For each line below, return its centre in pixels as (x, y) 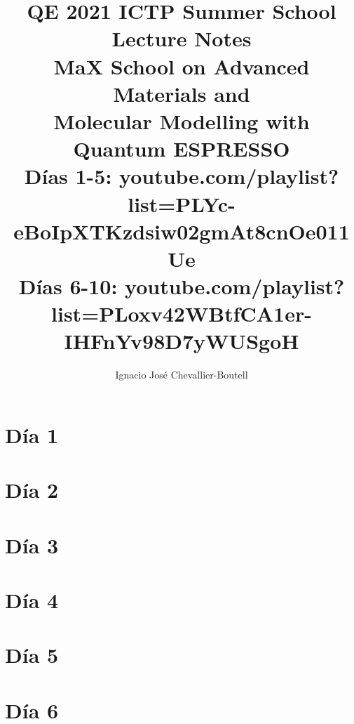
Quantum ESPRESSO (182, 149)
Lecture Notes (182, 38)
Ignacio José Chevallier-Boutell (182, 375)
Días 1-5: (68, 176)
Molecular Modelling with (182, 120)
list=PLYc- (182, 203)
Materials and (182, 93)
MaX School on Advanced (182, 66)
